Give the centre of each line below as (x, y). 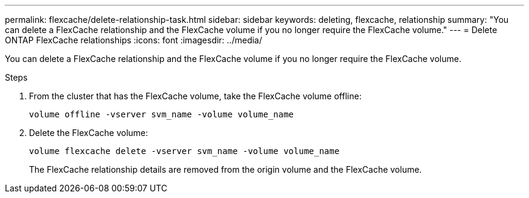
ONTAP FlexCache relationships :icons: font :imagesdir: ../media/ (133, 40)
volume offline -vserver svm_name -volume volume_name (162, 114)
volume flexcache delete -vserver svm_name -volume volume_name (184, 151)
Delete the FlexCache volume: (89, 133)
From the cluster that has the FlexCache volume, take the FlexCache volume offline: (195, 96)
